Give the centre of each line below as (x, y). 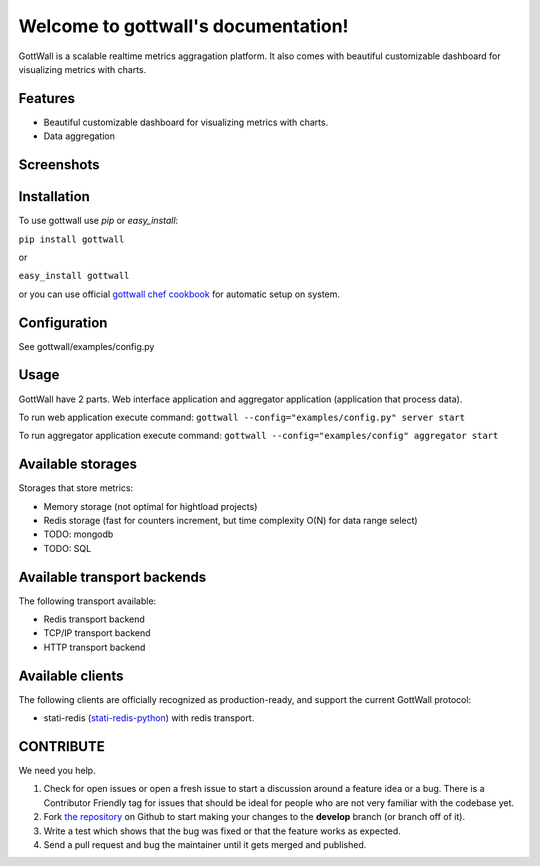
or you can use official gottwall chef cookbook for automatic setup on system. (179, 294)
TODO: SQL (67, 548)
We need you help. (57, 771)
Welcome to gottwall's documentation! (183, 26)
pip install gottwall (71, 239)
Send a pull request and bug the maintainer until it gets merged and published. (205, 845)
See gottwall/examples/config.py (86, 346)
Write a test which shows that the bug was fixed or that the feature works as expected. (222, 831)
